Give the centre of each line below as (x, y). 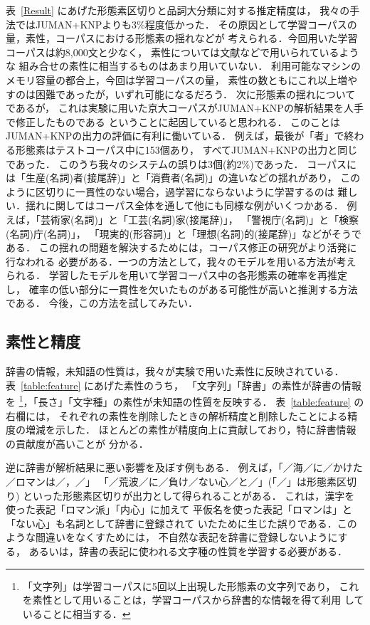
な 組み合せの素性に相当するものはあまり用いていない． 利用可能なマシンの (183, 66)
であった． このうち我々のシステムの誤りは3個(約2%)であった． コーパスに (181, 163)
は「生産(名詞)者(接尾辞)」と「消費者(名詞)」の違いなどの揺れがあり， (171, 178)
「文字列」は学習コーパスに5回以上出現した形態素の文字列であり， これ (191, 585)
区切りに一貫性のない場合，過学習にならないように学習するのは (185, 191)
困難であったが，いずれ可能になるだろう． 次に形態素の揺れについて (195, 94)
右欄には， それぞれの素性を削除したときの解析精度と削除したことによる (177, 415)
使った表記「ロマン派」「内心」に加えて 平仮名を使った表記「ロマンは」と (179, 509)
